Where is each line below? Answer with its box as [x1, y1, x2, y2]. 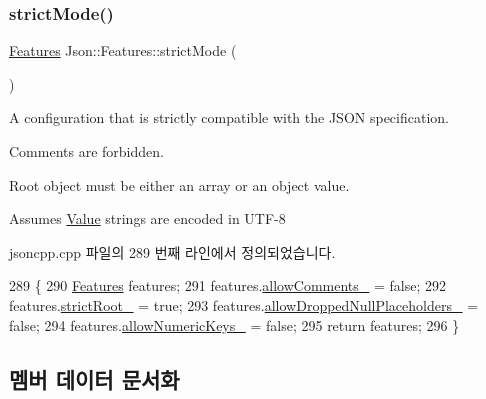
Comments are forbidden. [9, 141, 164, 161]
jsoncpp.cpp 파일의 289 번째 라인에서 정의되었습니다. [9, 241, 336, 262]
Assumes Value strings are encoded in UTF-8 [9, 208, 286, 229]
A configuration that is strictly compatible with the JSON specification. [9, 107, 449, 128]
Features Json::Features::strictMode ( [9, 40, 237, 61]
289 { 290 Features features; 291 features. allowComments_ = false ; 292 [9, 275, 447, 296]
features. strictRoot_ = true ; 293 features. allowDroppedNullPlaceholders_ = [9, 294, 479, 315]
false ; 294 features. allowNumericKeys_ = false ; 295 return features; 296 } [9, 314, 460, 335]
